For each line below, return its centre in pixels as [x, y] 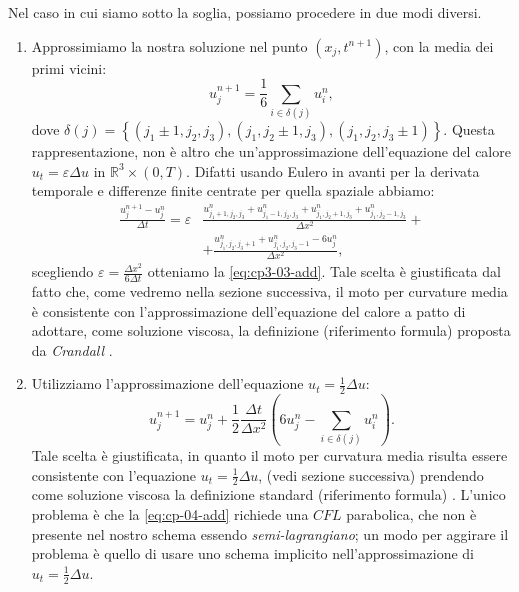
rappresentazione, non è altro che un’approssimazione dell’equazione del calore [271, 150]
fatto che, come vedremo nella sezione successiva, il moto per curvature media [269, 291]
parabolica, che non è [411, 514]
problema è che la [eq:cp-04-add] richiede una [170, 514]
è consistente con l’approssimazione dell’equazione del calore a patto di [248, 310]
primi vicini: [69, 67]
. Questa [469, 128]
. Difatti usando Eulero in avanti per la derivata [333, 170]
